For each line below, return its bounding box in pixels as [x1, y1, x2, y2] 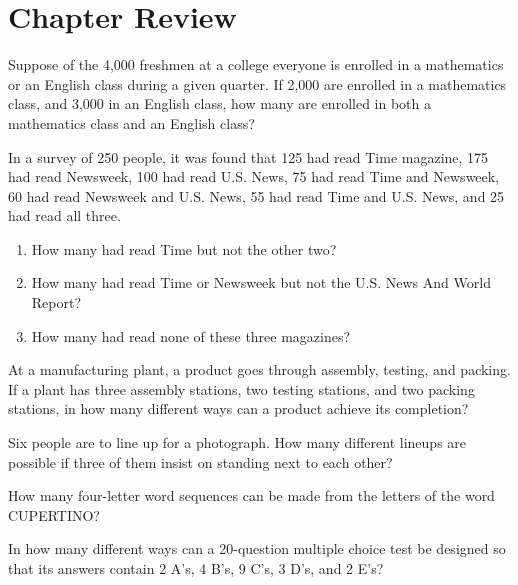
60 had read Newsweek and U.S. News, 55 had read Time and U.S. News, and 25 [8, 185, 505, 206]
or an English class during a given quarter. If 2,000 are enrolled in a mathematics [8, 73, 507, 94]
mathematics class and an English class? [8, 112, 255, 133]
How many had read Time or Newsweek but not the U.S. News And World [31, 272, 491, 293]
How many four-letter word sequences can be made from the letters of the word [8, 485, 495, 506]
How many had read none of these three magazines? [31, 325, 351, 346]
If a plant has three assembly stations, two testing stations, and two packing [8, 378, 475, 399]
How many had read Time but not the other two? [31, 238, 337, 259]
